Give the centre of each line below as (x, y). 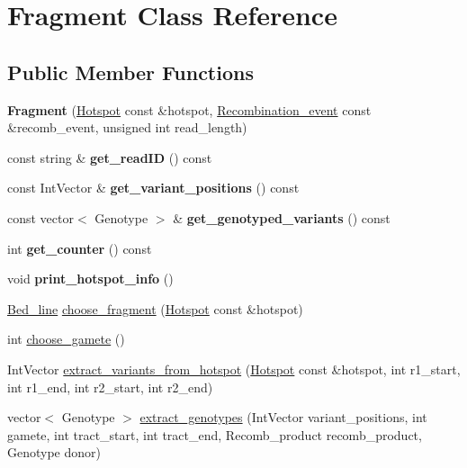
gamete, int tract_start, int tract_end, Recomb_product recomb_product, (215, 434)
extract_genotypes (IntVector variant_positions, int (283, 417)
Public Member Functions (130, 72)
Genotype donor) (54, 452)
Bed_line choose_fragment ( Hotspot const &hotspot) (155, 308)
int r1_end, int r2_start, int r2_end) (110, 387)
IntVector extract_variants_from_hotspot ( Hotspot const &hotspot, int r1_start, (234, 369)
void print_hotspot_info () (90, 279)
